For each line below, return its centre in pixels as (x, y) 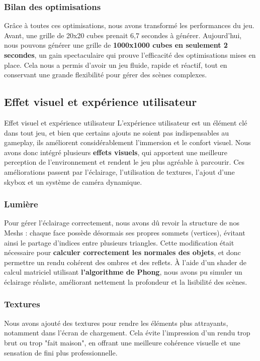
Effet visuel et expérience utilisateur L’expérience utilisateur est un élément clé (126, 122)
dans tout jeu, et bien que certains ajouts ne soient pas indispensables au (117, 132)
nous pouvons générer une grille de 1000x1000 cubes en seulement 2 (116, 45)
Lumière (21, 204)
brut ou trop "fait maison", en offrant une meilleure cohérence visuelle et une (122, 342)
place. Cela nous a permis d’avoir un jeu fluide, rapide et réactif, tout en (116, 65)
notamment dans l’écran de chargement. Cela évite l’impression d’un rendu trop (127, 333)
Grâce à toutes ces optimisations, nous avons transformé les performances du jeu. (129, 25)
